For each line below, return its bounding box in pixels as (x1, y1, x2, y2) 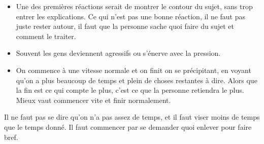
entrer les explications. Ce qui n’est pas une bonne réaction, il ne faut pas (16, 11, 246, 21)
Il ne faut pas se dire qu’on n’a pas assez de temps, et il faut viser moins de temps (4, 112, 260, 122)
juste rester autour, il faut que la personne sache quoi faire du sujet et (16, 21, 234, 31)
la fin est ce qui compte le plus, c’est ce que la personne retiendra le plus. (16, 85, 244, 95)
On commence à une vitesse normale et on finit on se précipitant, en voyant (16, 64, 251, 75)
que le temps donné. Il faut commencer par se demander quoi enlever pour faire (4, 121, 252, 132)
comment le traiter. (16, 30, 76, 41)
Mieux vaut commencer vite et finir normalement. (16, 94, 171, 105)
